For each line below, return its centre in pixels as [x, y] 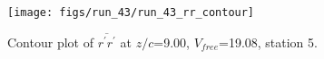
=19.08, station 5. [268, 42]
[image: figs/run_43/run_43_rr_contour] [131, 13]
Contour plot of [50, 42]
